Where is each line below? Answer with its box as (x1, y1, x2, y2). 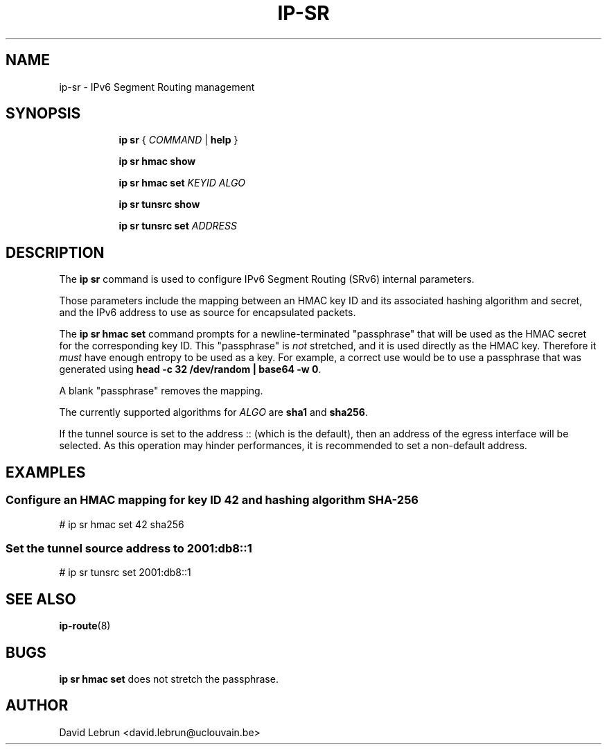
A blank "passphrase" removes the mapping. (59, 385, 263, 397)
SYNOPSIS (6, 105, 81, 123)
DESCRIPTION (6, 243, 105, 261)
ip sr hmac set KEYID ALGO (118, 177, 246, 189)
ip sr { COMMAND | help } (118, 134, 238, 146)
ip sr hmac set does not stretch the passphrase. (59, 672, 279, 685)
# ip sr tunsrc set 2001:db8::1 (59, 566, 191, 579)
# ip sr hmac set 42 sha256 (59, 518, 184, 530)
